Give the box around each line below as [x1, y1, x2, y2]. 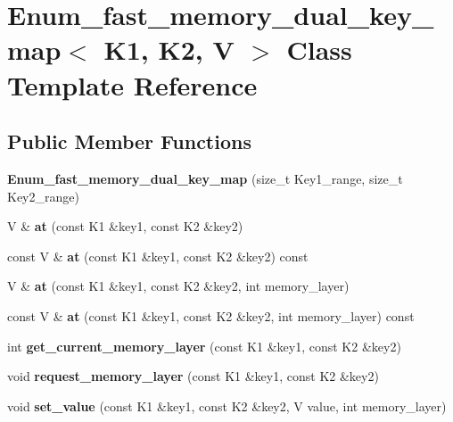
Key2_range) [7, 186, 79, 205]
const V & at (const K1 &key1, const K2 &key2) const [7, 246, 309, 265]
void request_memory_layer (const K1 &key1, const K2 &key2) [7, 367, 379, 385]
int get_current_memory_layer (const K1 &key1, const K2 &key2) [7, 336, 401, 355]
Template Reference [7, 66, 258, 103]
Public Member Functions [7, 128, 251, 155]
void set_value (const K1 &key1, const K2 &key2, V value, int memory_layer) [7, 396, 447, 415]
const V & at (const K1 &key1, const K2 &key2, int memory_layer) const [7, 306, 415, 325]
